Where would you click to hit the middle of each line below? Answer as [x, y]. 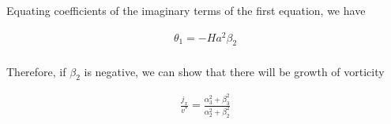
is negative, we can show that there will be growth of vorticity [234, 71]
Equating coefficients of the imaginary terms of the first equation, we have [186, 10]
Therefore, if [36, 71]
